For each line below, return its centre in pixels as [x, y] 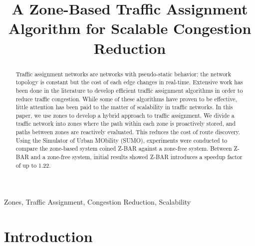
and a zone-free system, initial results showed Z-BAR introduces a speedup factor [136, 157]
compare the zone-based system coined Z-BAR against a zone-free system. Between [124, 148]
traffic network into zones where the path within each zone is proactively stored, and [126, 123]
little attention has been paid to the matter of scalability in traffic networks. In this [124, 107]
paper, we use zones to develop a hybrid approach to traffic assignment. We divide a [125, 115]
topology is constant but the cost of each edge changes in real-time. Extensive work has [129, 82]
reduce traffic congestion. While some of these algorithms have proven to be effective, [126, 99]
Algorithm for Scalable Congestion [130, 28]
